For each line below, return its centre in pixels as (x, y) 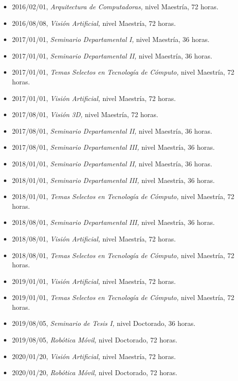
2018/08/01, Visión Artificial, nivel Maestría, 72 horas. (94, 238)
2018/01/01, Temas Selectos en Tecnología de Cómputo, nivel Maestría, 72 (123, 196)
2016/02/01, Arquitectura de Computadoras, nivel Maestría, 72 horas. (115, 6)
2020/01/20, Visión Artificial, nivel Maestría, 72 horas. (94, 356)
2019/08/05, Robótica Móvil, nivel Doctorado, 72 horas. (95, 340)
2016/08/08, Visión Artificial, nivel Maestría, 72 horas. (94, 23)
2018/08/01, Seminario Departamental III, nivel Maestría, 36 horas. (113, 222)
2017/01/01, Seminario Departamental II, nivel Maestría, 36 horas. (112, 55)
